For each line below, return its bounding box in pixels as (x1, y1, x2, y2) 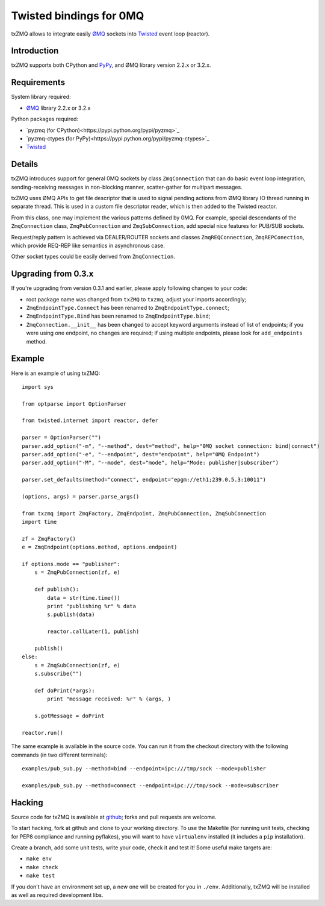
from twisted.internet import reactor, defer (22, 417, 159, 424)
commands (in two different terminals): (11, 751, 108, 758)
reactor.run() (22, 729, 63, 736)
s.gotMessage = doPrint (34, 713, 105, 720)
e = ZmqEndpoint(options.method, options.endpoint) (22, 544, 178, 551)
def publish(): (34, 586, 79, 593)
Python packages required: (11, 115, 78, 123)
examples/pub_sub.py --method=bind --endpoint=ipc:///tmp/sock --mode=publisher (22, 766, 267, 772)
